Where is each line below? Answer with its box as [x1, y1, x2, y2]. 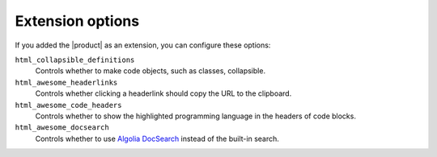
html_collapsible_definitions [15, 55, 135, 64]
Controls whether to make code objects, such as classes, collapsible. [35, 66, 266, 76]
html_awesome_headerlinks [15, 77, 118, 87]
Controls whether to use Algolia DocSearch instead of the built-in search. [35, 134, 279, 143]
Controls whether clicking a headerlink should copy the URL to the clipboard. [35, 89, 292, 98]
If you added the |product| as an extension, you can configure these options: [15, 40, 271, 50]
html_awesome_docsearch [15, 123, 109, 132]
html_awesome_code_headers [15, 101, 122, 109]
